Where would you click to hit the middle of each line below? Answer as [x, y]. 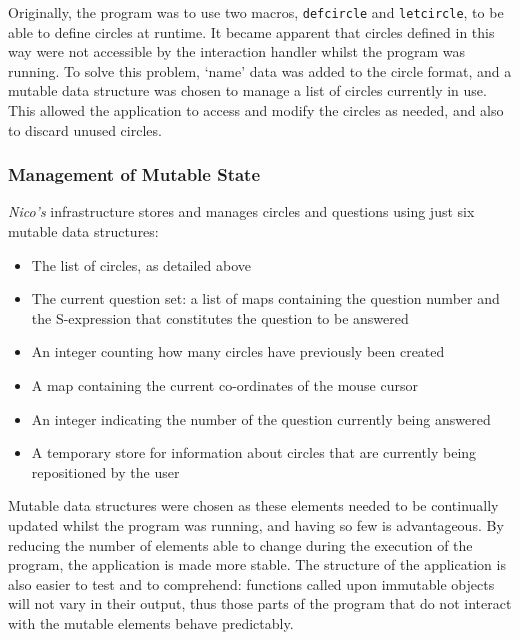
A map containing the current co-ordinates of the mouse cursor [224, 385]
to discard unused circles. [85, 129]
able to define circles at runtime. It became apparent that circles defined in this [251, 31]
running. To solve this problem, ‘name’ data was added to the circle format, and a [260, 70]
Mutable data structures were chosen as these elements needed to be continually [253, 505]
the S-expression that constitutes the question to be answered [220, 317]
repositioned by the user [105, 471]
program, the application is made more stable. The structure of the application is [257, 564]
